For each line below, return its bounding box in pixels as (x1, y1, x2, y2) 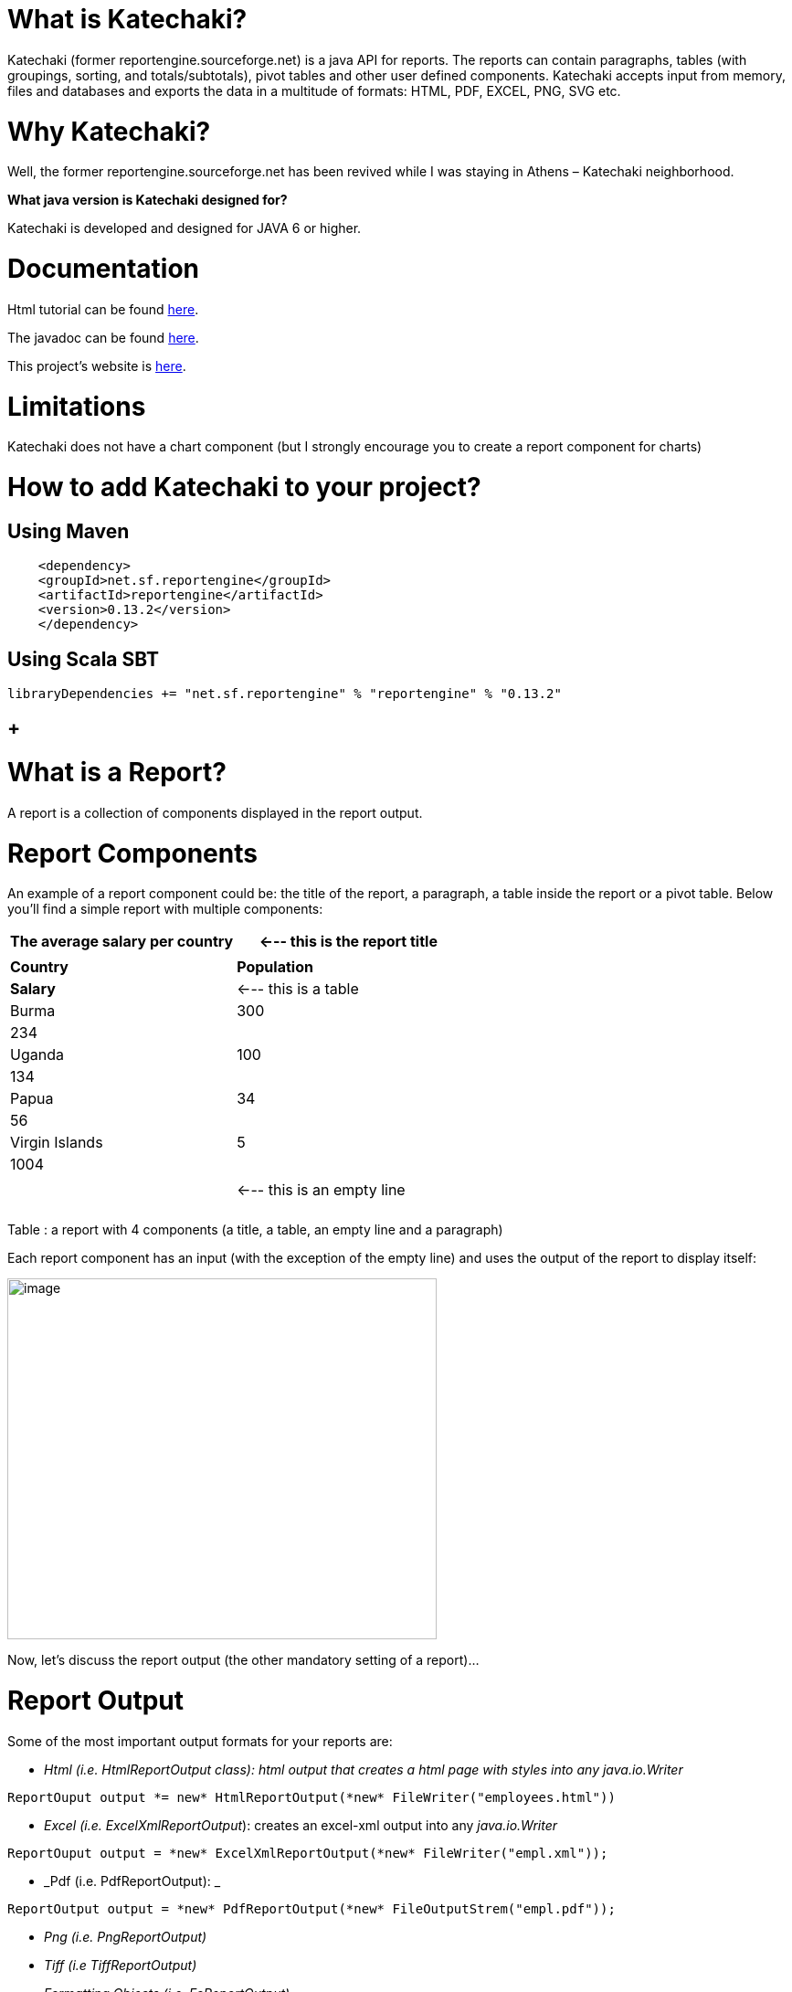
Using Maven (7, 519, 130, 543)
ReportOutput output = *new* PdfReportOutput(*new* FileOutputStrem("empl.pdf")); (7, 1901, 616, 1916)
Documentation (7, 253, 200, 284)
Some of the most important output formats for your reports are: (7, 1732, 393, 1749)
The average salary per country (10, 932, 234, 951)
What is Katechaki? (7, 4, 248, 35)
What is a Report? (7, 757, 227, 789)
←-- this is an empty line (237, 1181, 406, 1200)
